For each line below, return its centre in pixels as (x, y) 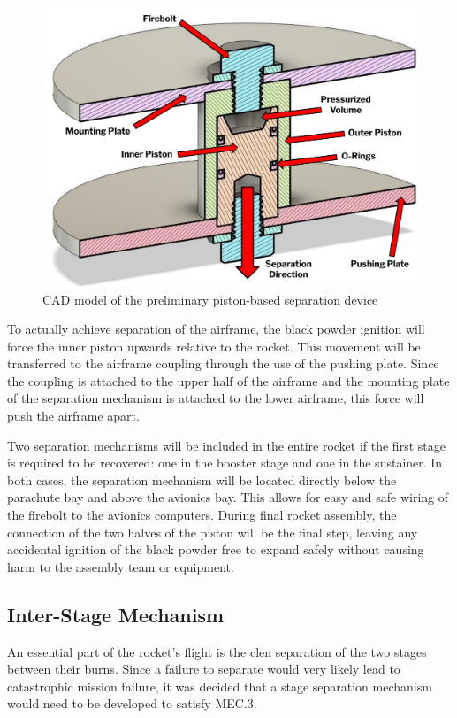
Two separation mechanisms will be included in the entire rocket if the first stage (226, 445)
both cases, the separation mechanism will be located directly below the (202, 479)
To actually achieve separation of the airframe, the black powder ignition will (216, 329)
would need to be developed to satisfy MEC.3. (132, 703)
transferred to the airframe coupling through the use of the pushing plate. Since (223, 363)
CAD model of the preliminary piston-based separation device (210, 299)
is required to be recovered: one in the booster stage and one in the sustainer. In (225, 463)
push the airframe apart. (73, 416)
